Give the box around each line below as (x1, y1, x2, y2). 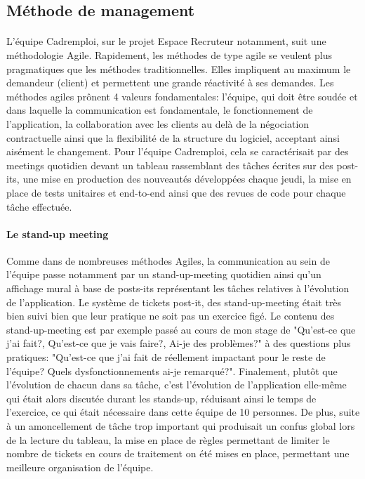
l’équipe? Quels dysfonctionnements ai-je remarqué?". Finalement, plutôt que (6, 363, 338, 378)
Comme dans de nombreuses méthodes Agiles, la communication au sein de (6, 253, 330, 268)
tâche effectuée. (6, 199, 72, 214)
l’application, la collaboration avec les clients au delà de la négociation (6, 116, 310, 131)
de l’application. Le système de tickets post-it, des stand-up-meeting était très (6, 294, 342, 309)
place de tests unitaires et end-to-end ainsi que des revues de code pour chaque (6, 185, 346, 199)
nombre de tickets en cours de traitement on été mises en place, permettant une (6, 446, 350, 461)
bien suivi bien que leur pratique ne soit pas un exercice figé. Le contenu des (6, 308, 335, 323)
